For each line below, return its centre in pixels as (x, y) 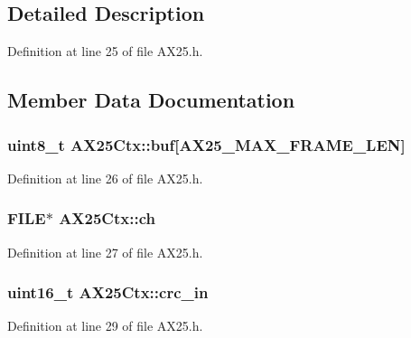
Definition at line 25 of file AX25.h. (105, 51)
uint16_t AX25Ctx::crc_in (108, 292)
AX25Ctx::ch (107, 218)
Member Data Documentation (151, 100)
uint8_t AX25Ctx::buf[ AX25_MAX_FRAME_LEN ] (206, 144)
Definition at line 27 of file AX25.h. (105, 252)
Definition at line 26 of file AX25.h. (105, 178)
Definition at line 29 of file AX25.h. (105, 326)
